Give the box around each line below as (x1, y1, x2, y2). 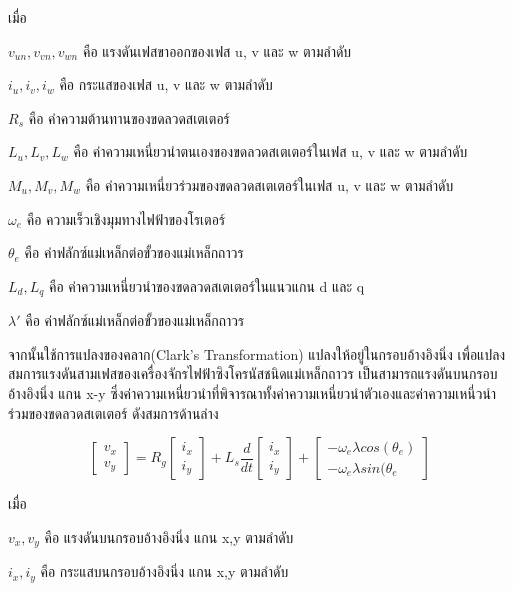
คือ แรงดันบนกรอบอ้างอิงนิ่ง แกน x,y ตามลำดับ (44, 526, 294, 547)
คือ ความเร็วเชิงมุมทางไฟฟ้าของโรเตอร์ (26, 208, 226, 229)
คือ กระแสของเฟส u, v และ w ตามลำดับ (59, 74, 273, 95)
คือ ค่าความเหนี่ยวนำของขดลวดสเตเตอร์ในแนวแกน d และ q (49, 275, 365, 296)
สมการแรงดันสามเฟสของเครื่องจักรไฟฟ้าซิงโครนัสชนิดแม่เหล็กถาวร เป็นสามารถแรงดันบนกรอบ (8, 363, 498, 384)
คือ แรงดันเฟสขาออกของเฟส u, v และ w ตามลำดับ (82, 40, 352, 61)
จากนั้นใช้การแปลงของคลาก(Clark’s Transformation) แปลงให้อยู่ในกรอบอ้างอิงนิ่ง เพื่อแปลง (8, 343, 506, 364)
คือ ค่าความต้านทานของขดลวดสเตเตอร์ (28, 107, 230, 128)
